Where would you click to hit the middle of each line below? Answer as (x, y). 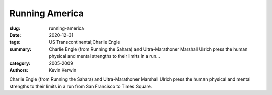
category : (20, 63)
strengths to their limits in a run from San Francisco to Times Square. (81, 86)
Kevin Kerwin (63, 70)
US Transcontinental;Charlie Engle (85, 42)
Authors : (19, 70)
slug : (15, 28)
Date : (15, 35)
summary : (20, 49)
